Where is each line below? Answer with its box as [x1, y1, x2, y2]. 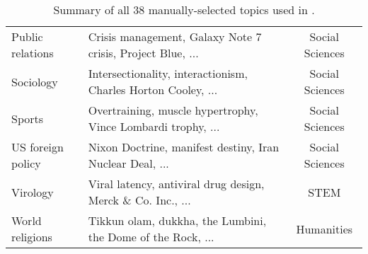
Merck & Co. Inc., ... [88, 192, 191, 208]
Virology [11, 183, 54, 200]
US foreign [11, 139, 64, 155]
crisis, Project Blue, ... [88, 45, 199, 61]
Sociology [11, 73, 58, 90]
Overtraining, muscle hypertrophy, [88, 102, 258, 118]
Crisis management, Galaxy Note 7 [88, 28, 262, 45]
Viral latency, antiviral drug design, [88, 175, 265, 192]
